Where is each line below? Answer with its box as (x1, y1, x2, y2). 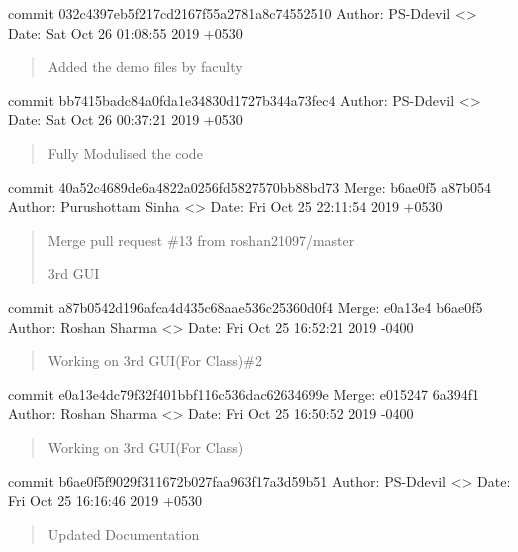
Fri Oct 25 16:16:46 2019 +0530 (8, 490, 202, 511)
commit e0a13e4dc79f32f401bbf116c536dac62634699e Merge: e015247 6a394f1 (8, 383, 479, 404)
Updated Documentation (47, 523, 200, 544)
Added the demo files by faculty (47, 56, 243, 77)
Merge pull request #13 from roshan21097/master (47, 229, 355, 250)
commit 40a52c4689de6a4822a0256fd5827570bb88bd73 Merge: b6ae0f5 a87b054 (8, 176, 492, 197)
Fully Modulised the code (47, 142, 203, 163)
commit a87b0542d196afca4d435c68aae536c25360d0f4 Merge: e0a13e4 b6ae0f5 (8, 296, 483, 317)
